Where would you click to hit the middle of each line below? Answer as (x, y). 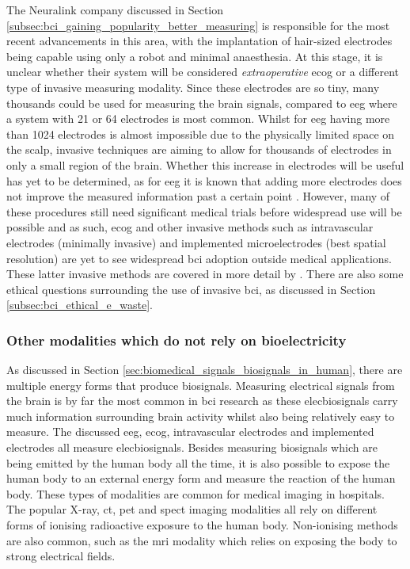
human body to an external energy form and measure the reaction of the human (201, 478)
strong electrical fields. (61, 556)
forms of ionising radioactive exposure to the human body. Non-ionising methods (202, 525)
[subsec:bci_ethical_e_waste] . (80, 305)
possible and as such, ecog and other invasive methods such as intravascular (190, 227)
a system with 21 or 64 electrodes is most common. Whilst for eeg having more (198, 118)
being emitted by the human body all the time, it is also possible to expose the (198, 462)
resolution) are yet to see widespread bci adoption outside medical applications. (199, 258)
